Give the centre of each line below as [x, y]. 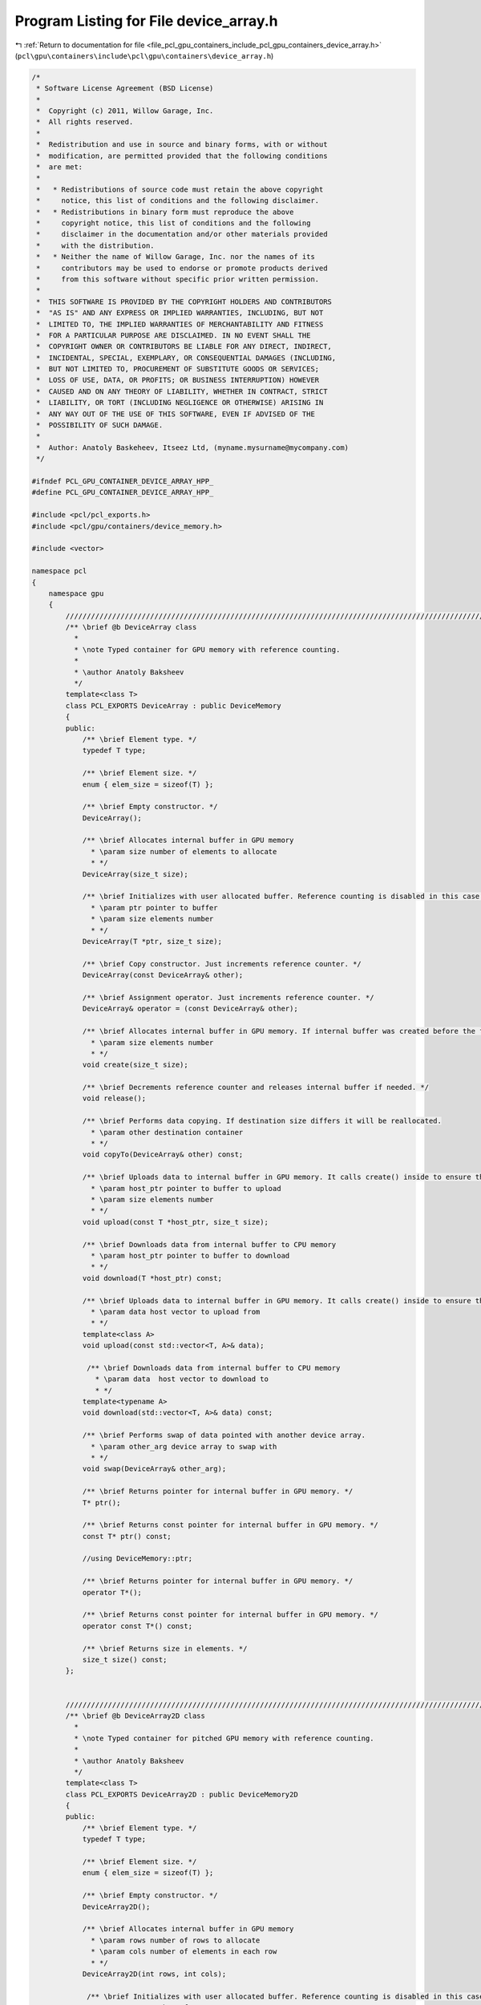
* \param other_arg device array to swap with [184, 1446]
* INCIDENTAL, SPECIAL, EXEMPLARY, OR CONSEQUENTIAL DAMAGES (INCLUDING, [186, 358]
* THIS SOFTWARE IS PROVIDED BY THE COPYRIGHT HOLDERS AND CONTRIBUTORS [184, 302]
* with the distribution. [96, 245]
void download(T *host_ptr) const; [152, 1278]
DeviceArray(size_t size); [135, 874]
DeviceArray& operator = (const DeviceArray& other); [190, 1009]
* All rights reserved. [85, 122]
